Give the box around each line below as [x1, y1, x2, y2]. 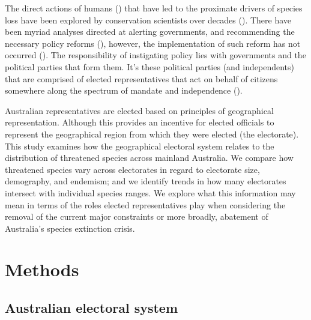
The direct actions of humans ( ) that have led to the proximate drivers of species [5, 2, 303, 14]
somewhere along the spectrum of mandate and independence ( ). [5, 84, 243, 97]
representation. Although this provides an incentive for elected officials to [5, 116, 274, 128]
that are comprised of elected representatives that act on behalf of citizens [5, 72, 278, 85]
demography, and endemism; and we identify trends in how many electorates [5, 175, 286, 187]
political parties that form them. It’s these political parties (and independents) [5, 60, 294, 73]
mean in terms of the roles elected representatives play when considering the [5, 198, 286, 211]
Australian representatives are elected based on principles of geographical [5, 104, 274, 116]
